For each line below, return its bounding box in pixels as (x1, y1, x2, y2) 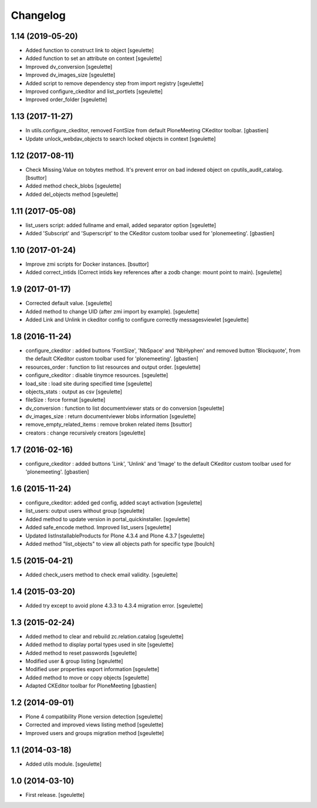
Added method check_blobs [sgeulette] (25, 182, 122, 189)
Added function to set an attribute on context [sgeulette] (25, 55, 163, 62)
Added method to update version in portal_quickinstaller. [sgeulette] (25, 515, 190, 523)
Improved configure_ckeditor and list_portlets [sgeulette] (25, 88, 163, 95)
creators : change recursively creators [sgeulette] (25, 429, 146, 436)
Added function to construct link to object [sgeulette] (25, 47, 154, 54)
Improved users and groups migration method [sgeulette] (25, 729, 164, 736)
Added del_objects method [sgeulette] (25, 191, 119, 198)
